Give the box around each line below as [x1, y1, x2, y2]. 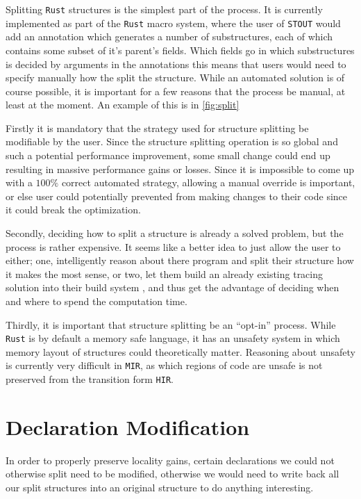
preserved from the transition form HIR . [6, 372, 174, 386]
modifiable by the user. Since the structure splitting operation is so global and [6, 134, 338, 149]
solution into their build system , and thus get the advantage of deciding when [6, 280, 339, 295]
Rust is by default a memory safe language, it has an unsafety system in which [6, 331, 340, 345]
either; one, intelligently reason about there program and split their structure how [6, 253, 354, 268]
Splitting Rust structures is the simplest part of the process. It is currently [6, 2, 323, 16]
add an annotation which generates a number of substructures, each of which [6, 29, 333, 44]
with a [6, 175, 33, 190]
